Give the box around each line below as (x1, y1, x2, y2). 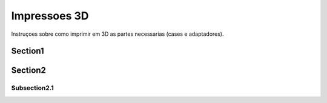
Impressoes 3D (11, 9, 89, 22)
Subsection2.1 (11, 84, 54, 92)
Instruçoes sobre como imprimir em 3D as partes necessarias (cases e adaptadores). (11, 30, 224, 38)
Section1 (11, 46, 45, 56)
